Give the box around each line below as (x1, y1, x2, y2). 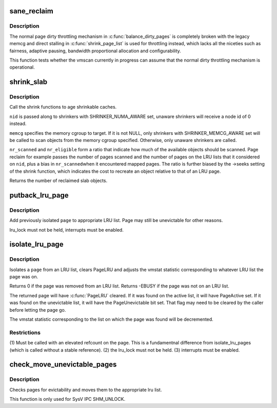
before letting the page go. (9, 307, 66, 313)
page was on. (9, 274, 38, 280)
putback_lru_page (9, 191, 69, 199)
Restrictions (9, 329, 41, 336)
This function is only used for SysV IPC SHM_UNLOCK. (9, 396, 126, 402)
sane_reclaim (9, 7, 53, 15)
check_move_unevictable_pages (9, 360, 117, 369)
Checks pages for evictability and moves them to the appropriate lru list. (9, 386, 162, 393)
